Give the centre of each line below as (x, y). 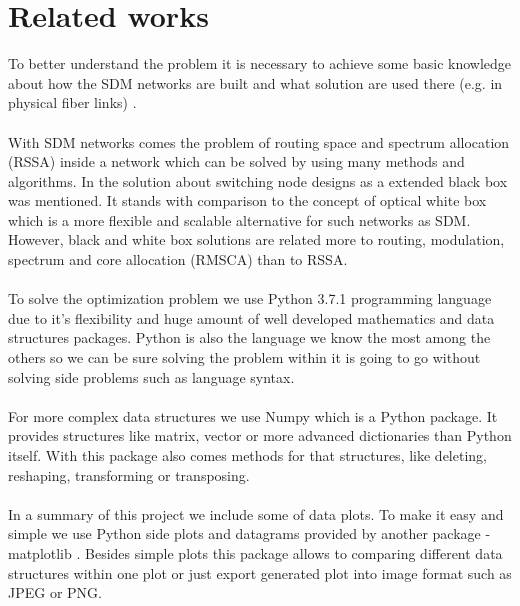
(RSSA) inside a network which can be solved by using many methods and (236, 161)
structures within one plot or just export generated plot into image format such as (260, 572)
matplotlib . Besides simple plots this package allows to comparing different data (255, 552)
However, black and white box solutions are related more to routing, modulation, (256, 239)
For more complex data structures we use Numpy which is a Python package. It (253, 415)
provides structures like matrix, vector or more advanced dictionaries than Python (260, 435)
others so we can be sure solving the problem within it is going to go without (244, 357)
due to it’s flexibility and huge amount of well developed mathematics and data (251, 317)
